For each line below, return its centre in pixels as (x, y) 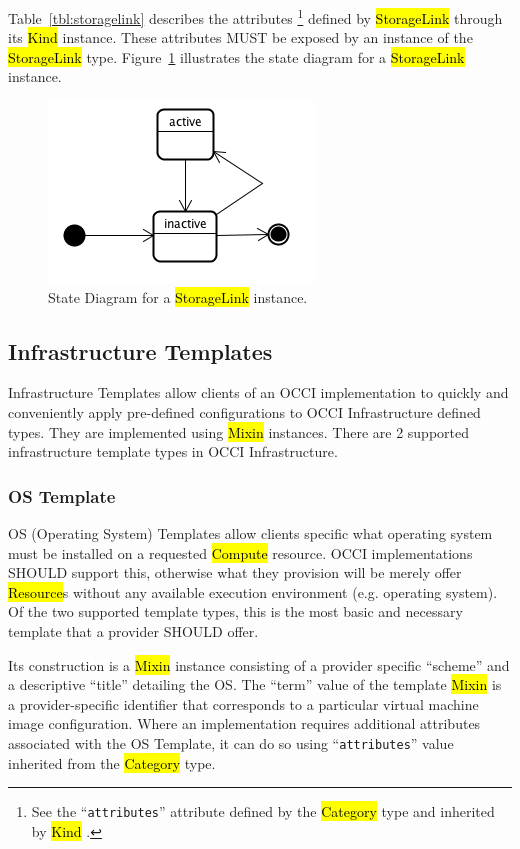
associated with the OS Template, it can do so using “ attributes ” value (231, 742)
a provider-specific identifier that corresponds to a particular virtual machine (243, 703)
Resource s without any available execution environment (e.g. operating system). (253, 591)
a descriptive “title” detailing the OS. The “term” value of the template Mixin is (255, 684)
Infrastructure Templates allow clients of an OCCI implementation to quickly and (258, 392)
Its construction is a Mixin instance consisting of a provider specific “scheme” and (259, 664)
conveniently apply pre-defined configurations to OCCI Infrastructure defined (244, 412)
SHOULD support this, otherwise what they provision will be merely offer (235, 572)
